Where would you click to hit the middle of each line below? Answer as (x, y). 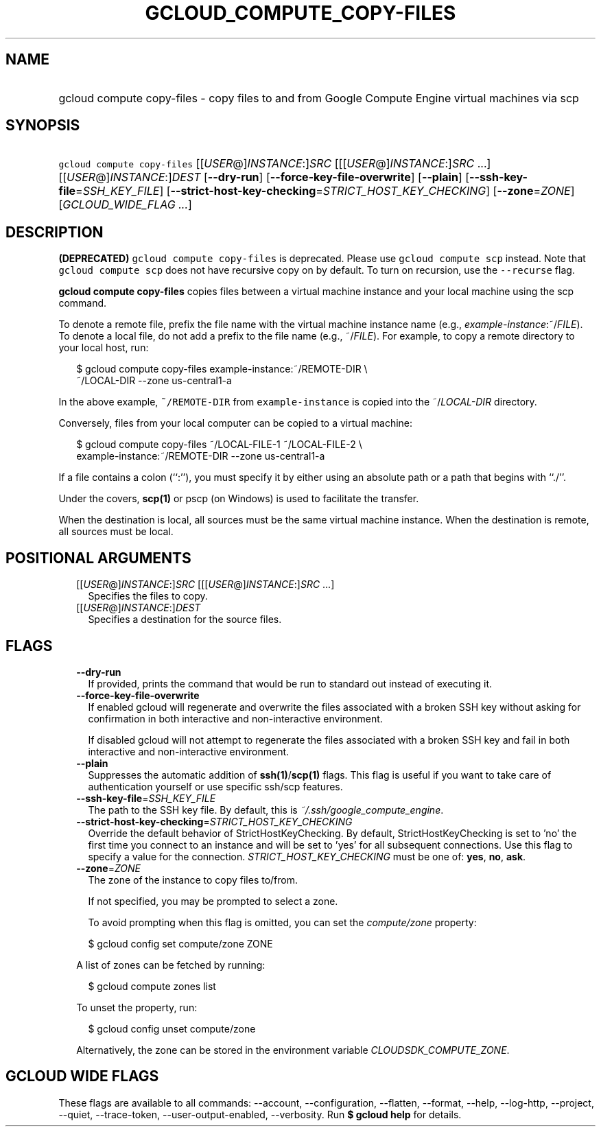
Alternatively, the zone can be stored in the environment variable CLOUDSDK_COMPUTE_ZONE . (293, 1050)
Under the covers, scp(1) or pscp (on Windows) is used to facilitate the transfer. (239, 499)
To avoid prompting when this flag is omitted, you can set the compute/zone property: (282, 922)
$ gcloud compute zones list (152, 986)
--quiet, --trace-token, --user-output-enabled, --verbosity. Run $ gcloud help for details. (260, 1114)
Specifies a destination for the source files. (185, 620)
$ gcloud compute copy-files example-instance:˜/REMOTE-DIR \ (222, 369)
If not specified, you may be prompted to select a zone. (213, 901)
